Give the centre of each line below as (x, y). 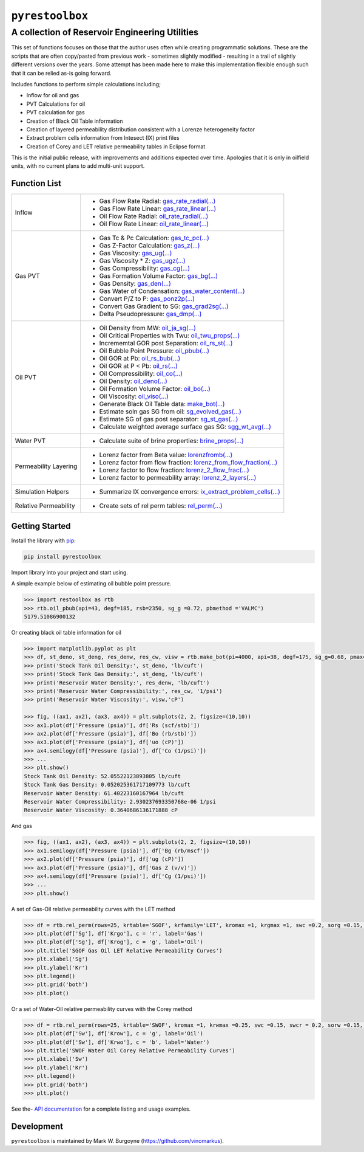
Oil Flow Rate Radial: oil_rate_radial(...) (154, 216)
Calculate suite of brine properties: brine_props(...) (171, 441)
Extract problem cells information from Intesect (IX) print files (103, 138)
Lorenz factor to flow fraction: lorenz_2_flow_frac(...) (174, 470)
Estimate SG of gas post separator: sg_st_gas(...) (169, 419)
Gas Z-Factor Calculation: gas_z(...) (150, 246)
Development (37, 1126)
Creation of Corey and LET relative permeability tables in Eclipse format (116, 147)
